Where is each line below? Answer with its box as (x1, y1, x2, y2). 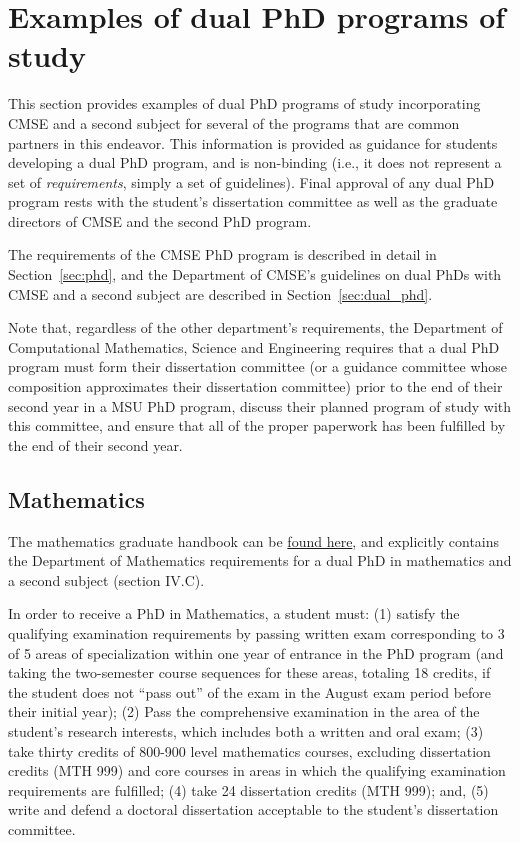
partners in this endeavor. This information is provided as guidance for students (8, 132, 498, 153)
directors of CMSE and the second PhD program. (8, 210, 312, 231)
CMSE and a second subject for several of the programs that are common (8, 112, 460, 133)
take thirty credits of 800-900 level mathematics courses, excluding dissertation (8, 740, 491, 761)
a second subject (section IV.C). (8, 569, 205, 590)
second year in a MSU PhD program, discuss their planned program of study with (8, 395, 512, 416)
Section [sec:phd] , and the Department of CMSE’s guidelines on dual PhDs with (8, 264, 502, 285)
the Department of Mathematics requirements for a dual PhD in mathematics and (8, 550, 512, 571)
